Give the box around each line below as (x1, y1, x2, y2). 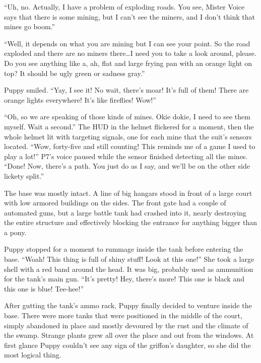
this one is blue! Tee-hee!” (4, 283, 84, 294)
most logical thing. (4, 349, 61, 360)
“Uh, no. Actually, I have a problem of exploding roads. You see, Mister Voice (4, 2, 245, 12)
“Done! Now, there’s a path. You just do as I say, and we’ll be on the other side (4, 161, 250, 171)
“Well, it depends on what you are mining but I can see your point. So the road (4, 38, 250, 48)
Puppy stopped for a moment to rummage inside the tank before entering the (4, 244, 243, 254)
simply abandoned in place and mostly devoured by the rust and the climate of (4, 320, 248, 330)
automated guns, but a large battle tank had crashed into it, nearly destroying (4, 207, 246, 217)
